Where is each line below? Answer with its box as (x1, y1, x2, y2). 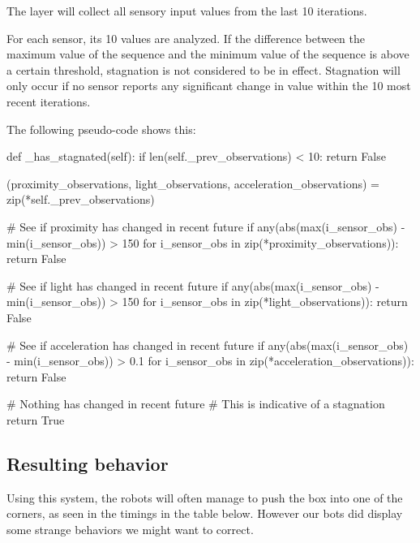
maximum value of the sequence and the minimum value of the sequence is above (6, 45, 409, 62)
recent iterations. (6, 93, 91, 110)
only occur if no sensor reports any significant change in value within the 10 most (6, 77, 411, 94)
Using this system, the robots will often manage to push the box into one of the (6, 489, 403, 506)
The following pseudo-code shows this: (6, 120, 196, 137)
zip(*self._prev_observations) (6, 191, 155, 208)
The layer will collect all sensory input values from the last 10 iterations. (6, 2, 367, 19)
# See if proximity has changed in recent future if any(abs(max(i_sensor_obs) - (6, 218, 405, 235)
